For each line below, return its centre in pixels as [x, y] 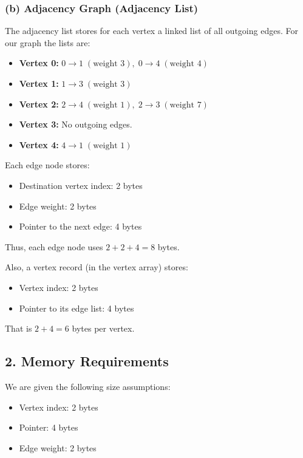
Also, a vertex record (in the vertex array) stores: [97, 267]
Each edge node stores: [47, 165]
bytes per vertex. [103, 328]
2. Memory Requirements [87, 361]
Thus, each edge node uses [54, 246]
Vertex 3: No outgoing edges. [76, 124]
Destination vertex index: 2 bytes [81, 185]
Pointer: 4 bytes [49, 427]
